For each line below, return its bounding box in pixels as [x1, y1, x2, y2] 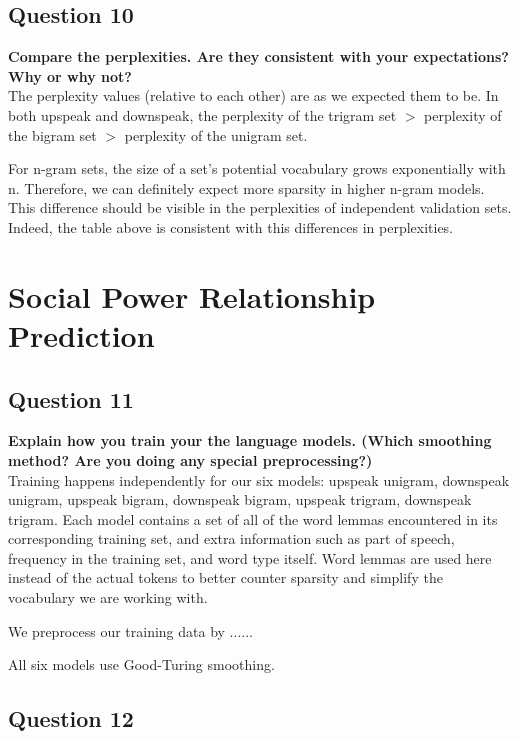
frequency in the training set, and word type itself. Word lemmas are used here [8, 547, 492, 568]
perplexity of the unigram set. [124, 124, 308, 145]
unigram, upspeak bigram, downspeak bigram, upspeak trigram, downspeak [8, 489, 472, 510]
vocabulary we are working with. [8, 587, 208, 608]
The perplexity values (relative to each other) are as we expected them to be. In [8, 85, 499, 106]
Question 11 [8, 383, 134, 414]
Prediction [8, 314, 155, 355]
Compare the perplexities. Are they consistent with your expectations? [8, 46, 509, 67]
